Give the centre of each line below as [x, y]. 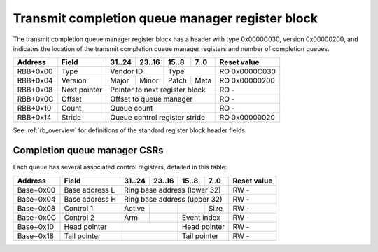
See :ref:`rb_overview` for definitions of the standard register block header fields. [130, 130]
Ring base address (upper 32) [173, 199]
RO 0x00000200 [247, 80]
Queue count [132, 108]
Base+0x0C [37, 217]
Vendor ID [127, 71]
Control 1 [79, 208]
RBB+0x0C [35, 99]
